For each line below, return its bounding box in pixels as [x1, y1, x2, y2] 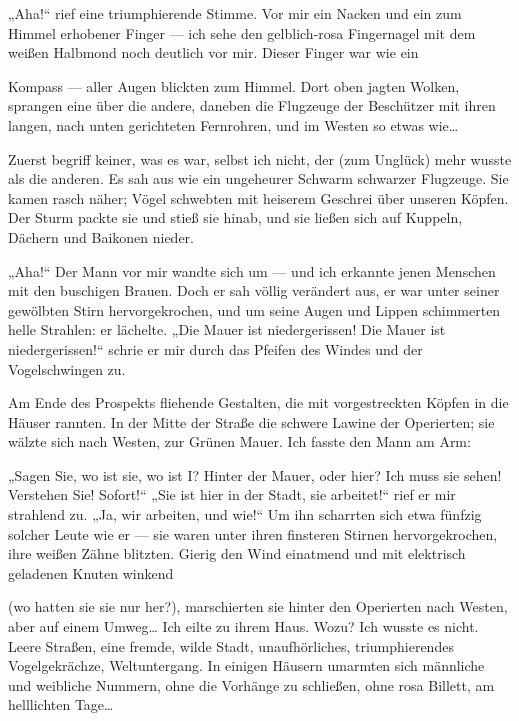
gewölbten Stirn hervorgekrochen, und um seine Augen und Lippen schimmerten [8, 299, 501, 320]
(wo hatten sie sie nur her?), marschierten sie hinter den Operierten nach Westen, [8, 596, 508, 617]
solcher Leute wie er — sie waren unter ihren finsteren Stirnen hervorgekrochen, [8, 523, 498, 544]
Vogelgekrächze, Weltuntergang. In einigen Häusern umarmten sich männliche [8, 655, 485, 676]
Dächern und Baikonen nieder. [8, 226, 194, 247]
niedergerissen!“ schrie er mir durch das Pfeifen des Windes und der [8, 338, 423, 359]
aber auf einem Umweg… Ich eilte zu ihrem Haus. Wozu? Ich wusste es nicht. [8, 616, 479, 637]
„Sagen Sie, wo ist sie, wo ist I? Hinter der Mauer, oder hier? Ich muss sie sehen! [8, 464, 502, 485]
